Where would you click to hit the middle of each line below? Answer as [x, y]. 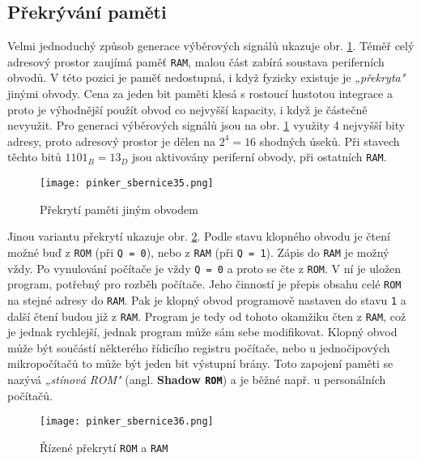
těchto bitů [34, 157]
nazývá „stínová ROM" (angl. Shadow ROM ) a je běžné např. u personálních [197, 379]
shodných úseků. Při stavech [330, 141]
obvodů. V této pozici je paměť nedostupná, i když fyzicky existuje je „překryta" [206, 77]
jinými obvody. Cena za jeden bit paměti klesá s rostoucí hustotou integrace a [200, 94]
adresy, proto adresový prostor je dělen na [112, 141]
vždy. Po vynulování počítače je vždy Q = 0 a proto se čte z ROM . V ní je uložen [204, 268]
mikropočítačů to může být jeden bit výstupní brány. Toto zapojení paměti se [200, 363]
